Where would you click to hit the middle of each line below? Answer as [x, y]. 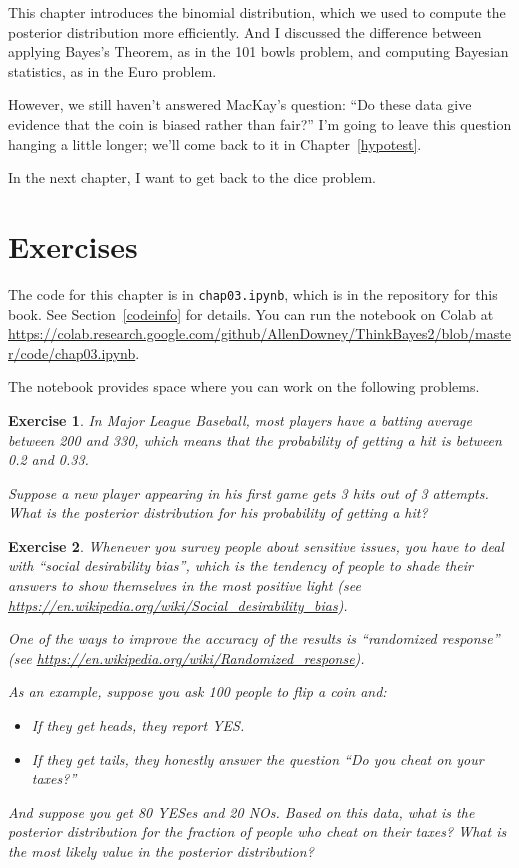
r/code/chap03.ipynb [72, 352]
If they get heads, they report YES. [138, 725]
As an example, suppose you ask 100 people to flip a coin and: [197, 691]
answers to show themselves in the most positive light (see [184, 585]
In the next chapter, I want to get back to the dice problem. [192, 177]
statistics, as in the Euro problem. [112, 70]
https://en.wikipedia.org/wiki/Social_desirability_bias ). [178, 604]
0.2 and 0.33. [48, 459]
